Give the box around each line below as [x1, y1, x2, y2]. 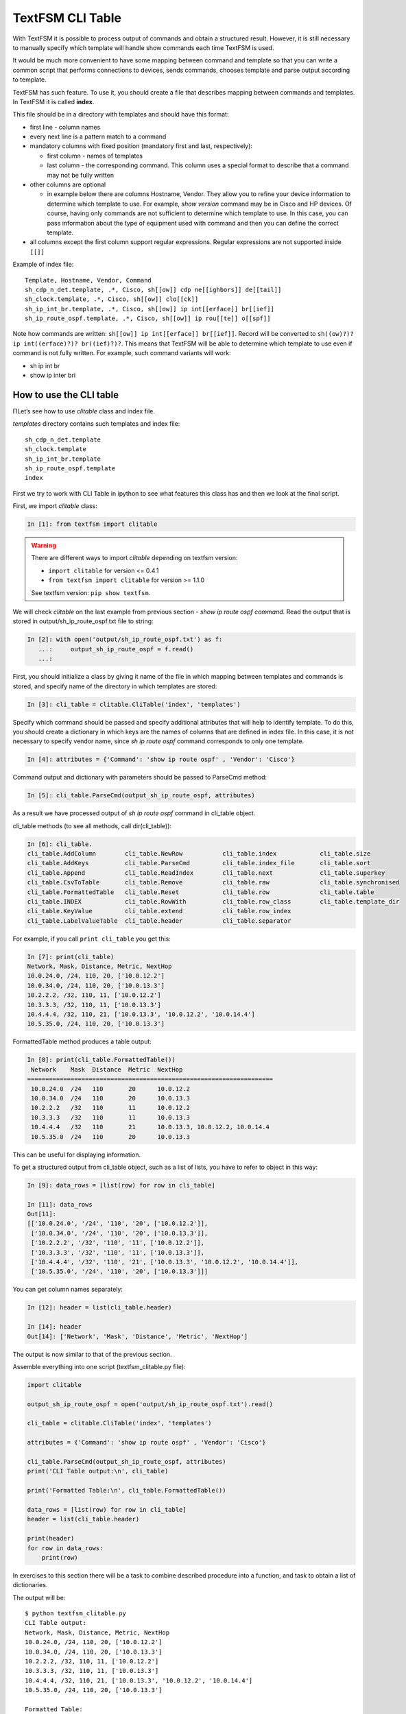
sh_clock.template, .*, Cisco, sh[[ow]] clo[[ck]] [25, 295, 199, 303]
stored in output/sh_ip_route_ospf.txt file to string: [12, 617, 154, 625]
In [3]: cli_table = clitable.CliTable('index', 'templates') [27, 700, 241, 708]
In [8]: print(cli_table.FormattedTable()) [27, 1056, 176, 1064]
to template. [12, 75, 47, 84]
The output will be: [12, 1593, 66, 1602]
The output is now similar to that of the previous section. [12, 1350, 172, 1358]
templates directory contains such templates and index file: [12, 420, 180, 428]
